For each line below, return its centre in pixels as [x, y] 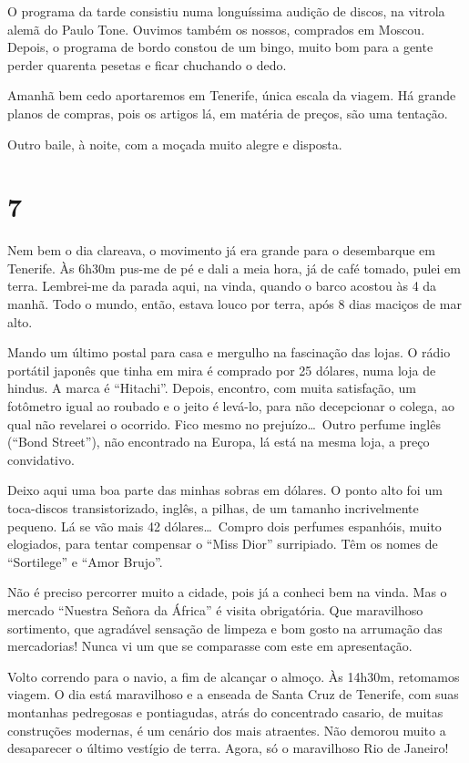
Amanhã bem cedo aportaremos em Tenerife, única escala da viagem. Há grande [232, 95]
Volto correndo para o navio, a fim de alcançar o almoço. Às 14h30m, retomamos [234, 676]
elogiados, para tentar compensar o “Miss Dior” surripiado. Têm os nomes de [223, 544]
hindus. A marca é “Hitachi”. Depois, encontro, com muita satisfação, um [212, 388]
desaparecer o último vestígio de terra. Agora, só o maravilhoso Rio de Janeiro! [228, 748]
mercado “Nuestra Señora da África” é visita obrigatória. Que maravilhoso [215, 609]
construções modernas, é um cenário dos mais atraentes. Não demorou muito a [227, 730]
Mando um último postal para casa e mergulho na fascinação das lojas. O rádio [229, 352]
